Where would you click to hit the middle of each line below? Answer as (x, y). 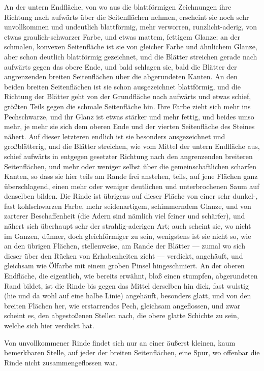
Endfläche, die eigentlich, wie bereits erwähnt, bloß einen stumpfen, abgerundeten (131, 276)
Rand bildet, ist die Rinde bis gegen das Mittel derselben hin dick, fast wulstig (126, 285)
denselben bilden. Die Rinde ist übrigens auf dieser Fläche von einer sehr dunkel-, (131, 196)
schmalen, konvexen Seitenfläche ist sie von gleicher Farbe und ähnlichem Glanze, (131, 47)
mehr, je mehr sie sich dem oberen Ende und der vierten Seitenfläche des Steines (129, 126)
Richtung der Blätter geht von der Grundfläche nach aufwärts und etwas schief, (128, 96)
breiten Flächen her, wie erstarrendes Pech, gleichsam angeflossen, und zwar (122, 305)
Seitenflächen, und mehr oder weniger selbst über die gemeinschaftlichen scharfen (130, 166)
